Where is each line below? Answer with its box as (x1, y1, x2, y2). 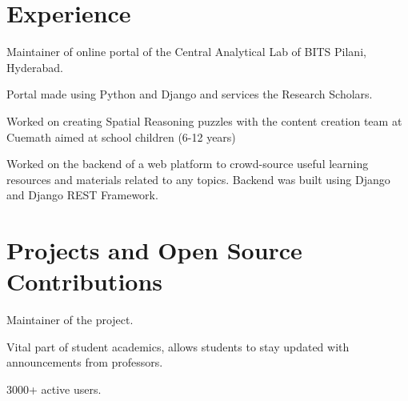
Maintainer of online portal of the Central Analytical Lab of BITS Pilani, (6, 43, 366, 60)
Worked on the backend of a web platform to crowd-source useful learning (6, 155, 369, 172)
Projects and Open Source (6, 234, 302, 267)
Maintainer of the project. (6, 311, 134, 328)
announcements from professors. (6, 354, 163, 371)
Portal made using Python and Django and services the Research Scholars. (6, 86, 373, 102)
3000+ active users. (6, 380, 102, 397)
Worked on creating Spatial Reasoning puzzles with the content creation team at (6, 112, 402, 129)
